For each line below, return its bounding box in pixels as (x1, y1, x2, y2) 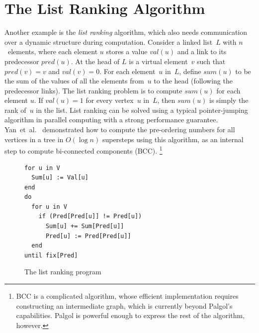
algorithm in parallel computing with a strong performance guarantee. (4, 114, 218, 125)
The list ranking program (24, 266, 101, 277)
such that (197, 56, 226, 66)
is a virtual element (129, 56, 188, 66)
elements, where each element (7, 46, 98, 57)
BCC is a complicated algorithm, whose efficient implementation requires (16, 291, 239, 301)
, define (179, 66, 201, 76)
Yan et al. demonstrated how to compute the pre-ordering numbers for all (4, 124, 235, 135)
